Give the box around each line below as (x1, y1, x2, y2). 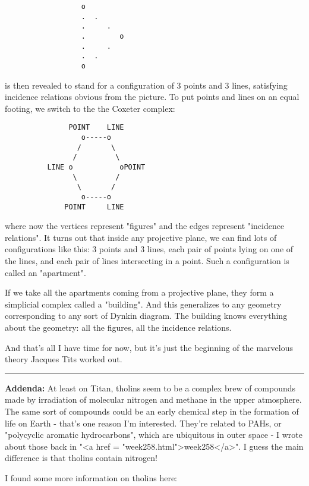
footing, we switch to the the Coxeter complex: (5, 102, 175, 114)
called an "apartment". (5, 266, 86, 278)
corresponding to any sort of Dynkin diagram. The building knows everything (5, 309, 288, 322)
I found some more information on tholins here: (5, 471, 178, 484)
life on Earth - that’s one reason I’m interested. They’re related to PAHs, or (5, 416, 282, 429)
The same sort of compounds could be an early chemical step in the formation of (5, 405, 299, 417)
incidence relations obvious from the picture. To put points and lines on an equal (5, 90, 299, 103)
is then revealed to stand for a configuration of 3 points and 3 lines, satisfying (5, 79, 288, 91)
